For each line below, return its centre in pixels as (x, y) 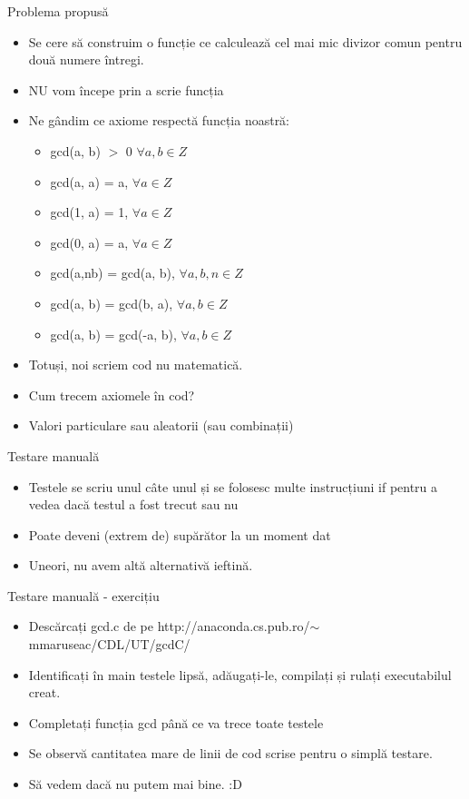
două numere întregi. (86, 59)
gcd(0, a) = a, (89, 242)
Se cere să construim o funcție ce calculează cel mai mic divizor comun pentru (245, 41)
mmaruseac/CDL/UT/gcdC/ (109, 644)
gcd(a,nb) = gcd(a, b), (112, 273)
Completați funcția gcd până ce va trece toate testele (176, 722)
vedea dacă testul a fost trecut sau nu (133, 504)
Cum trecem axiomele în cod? (112, 395)
